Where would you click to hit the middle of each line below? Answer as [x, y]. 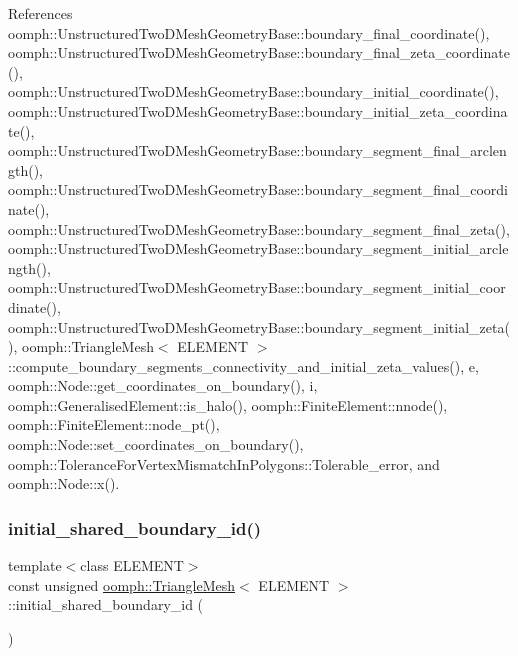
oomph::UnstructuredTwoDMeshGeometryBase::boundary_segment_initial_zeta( [259, 326]
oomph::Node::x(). [64, 483]
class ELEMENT [132, 565]
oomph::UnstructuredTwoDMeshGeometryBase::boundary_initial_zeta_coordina [258, 110]
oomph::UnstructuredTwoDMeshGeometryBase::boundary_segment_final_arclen [257, 150]
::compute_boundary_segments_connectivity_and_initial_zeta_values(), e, [243, 365]
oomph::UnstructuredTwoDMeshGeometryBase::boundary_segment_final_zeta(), [259, 228]
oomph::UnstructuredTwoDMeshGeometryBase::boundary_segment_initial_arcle [258, 248]
